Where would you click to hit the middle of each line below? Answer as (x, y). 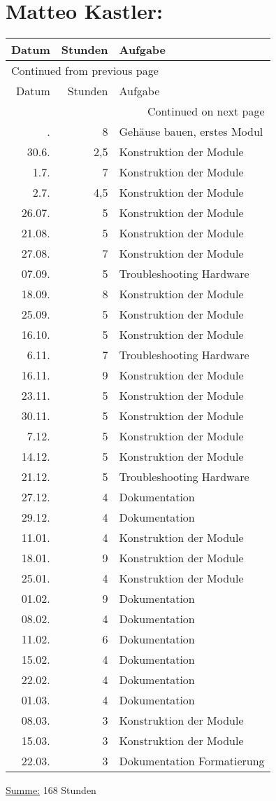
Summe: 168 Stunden (51, 790)
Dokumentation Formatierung (192, 761)
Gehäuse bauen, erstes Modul (191, 132)
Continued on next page (206, 111)
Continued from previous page (85, 71)
